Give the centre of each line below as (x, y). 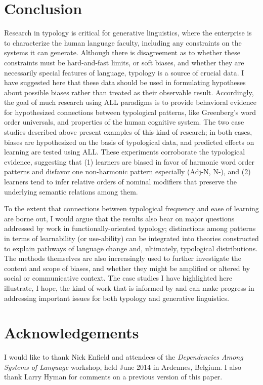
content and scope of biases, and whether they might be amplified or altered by (127, 268)
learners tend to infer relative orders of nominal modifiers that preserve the (120, 182)
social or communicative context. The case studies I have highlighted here (118, 278)
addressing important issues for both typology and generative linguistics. (117, 298)
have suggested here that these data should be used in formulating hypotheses (125, 82)
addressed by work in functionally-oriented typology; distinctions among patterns (130, 228)
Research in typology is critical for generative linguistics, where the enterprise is (128, 33)
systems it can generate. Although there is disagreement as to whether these (122, 52)
